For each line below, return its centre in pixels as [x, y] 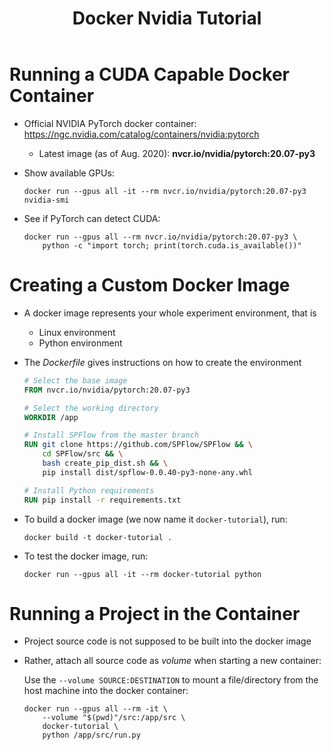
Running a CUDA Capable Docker [149, 74]
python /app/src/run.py [91, 735]
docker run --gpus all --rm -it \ [95, 709]
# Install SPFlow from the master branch [111, 435]
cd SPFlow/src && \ [83, 454]
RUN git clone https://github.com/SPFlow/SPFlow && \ [138, 445]
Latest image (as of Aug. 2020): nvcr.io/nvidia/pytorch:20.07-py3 [177, 153]
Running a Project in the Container [155, 613]
